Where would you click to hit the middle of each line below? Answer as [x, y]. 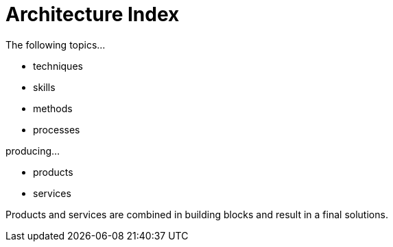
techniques [58, 66]
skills [44, 87]
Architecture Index [93, 14]
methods [53, 108]
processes [57, 129]
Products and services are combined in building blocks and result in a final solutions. [197, 214]
